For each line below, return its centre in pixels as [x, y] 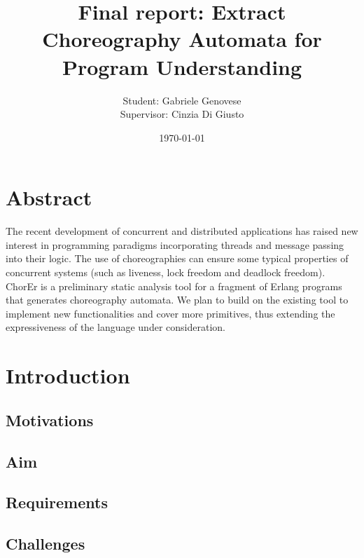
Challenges [45, 544]
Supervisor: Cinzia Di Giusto [182, 114]
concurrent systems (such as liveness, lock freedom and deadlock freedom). [166, 272]
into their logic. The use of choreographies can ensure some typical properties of [177, 258]
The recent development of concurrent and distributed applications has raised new [182, 231]
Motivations [50, 420]
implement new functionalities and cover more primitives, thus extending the [170, 313]
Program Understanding [182, 66]
